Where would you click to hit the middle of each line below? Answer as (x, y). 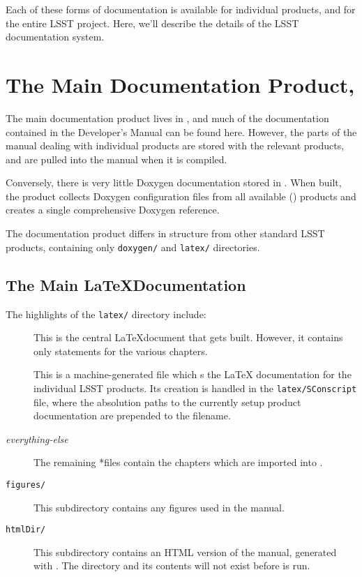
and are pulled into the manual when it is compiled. (116, 159)
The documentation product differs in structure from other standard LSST (165, 233)
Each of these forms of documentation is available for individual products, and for (181, 9)
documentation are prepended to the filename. (132, 415)
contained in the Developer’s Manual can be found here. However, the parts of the (181, 132)
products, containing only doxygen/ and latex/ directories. (133, 247)
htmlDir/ (26, 530)
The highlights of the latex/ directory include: (106, 314)
